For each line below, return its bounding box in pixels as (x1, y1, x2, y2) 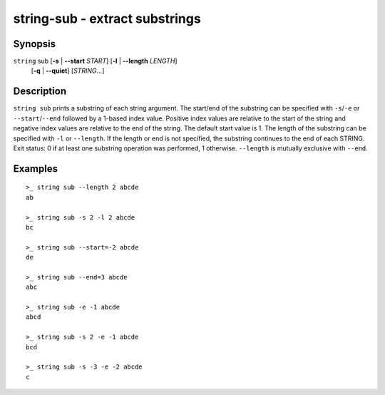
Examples (13, 163, 58, 175)
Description (13, 86, 67, 98)
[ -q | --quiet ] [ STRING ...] (31, 66, 105, 75)
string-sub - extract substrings (13, 11, 201, 26)
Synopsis (13, 38, 56, 50)
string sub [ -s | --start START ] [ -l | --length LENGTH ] (13, 57, 178, 66)
